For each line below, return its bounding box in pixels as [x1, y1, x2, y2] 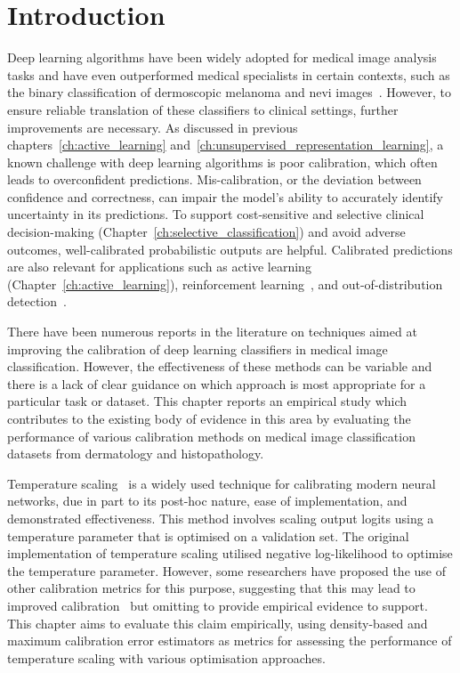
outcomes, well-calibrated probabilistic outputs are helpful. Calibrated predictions [7, 239, 453, 258]
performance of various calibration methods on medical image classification [7, 426, 416, 445]
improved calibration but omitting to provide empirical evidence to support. [7, 596, 428, 614]
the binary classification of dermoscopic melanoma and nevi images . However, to [7, 83, 451, 101]
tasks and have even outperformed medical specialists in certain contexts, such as [7, 65, 450, 84]
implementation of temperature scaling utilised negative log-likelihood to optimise [7, 544, 453, 563]
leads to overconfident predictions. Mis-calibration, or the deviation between [7, 170, 422, 189]
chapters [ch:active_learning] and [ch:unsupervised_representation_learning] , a [7, 135, 444, 154]
